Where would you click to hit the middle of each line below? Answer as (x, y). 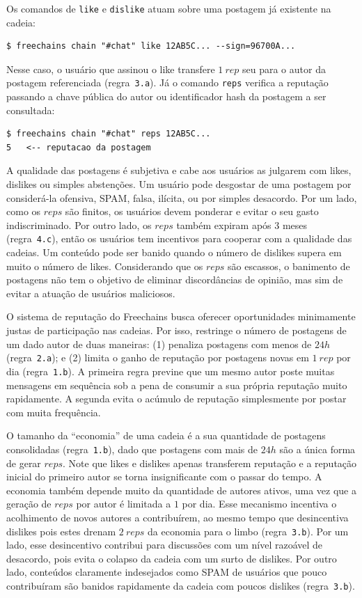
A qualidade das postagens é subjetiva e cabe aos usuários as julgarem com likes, (179, 170)
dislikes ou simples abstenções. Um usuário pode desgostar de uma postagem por (179, 184)
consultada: (31, 110)
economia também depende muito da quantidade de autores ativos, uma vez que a (181, 490)
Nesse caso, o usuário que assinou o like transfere (111, 69)
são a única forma (317, 449)
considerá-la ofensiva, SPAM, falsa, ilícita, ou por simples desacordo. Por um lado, (182, 197)
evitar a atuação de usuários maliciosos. (91, 293)
